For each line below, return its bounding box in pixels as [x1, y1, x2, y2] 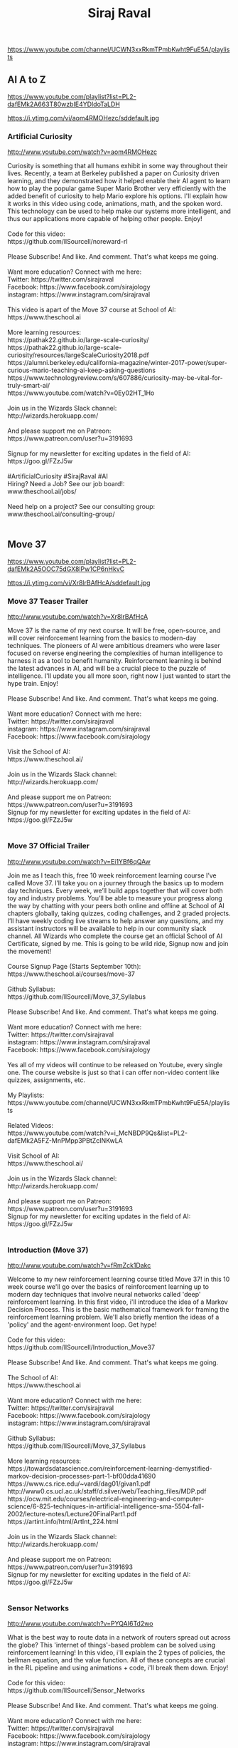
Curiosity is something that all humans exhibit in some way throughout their [7, 162, 228, 170]
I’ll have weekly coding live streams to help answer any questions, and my [7, 916, 224, 925]
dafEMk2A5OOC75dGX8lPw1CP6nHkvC [7, 565, 125, 573]
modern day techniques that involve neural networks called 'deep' [7, 1290, 201, 1298]
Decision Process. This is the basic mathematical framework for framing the [7, 1305, 229, 1313]
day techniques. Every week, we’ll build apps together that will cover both [7, 886, 223, 895]
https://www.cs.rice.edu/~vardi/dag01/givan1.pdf [7, 1479, 151, 1488]
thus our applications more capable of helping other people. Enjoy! [7, 215, 202, 223]
